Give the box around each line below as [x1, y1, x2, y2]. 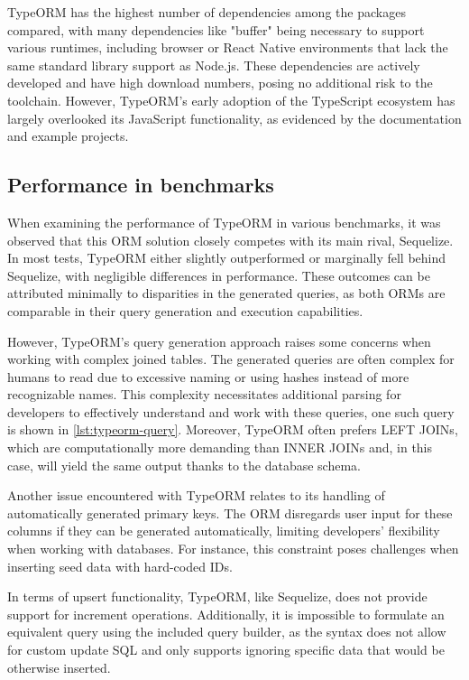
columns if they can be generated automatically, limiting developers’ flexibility [7, 521, 440, 540]
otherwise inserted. [7, 657, 111, 676]
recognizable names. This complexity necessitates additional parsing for [7, 385, 401, 404]
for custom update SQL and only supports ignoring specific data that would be [7, 640, 445, 659]
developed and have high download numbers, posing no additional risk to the [7, 73, 433, 92]
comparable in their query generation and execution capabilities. [7, 301, 363, 320]
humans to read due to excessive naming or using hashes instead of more [7, 367, 409, 386]
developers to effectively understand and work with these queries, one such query [7, 402, 455, 421]
